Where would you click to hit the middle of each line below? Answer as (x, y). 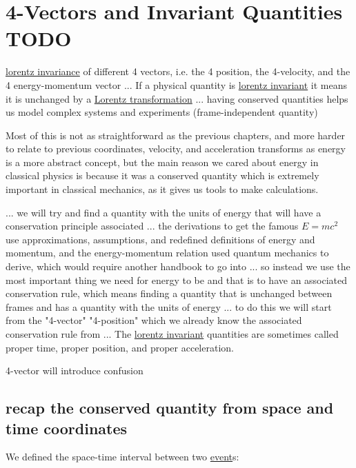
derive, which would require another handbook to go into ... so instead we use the (178, 266)
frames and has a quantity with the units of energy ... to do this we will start (169, 306)
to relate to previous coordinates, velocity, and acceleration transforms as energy (176, 149)
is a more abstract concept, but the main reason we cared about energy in (162, 162)
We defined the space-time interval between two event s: (122, 457)
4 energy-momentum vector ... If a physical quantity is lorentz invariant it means (177, 84)
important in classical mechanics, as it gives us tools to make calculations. (162, 189)
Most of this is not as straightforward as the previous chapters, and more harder (176, 135)
